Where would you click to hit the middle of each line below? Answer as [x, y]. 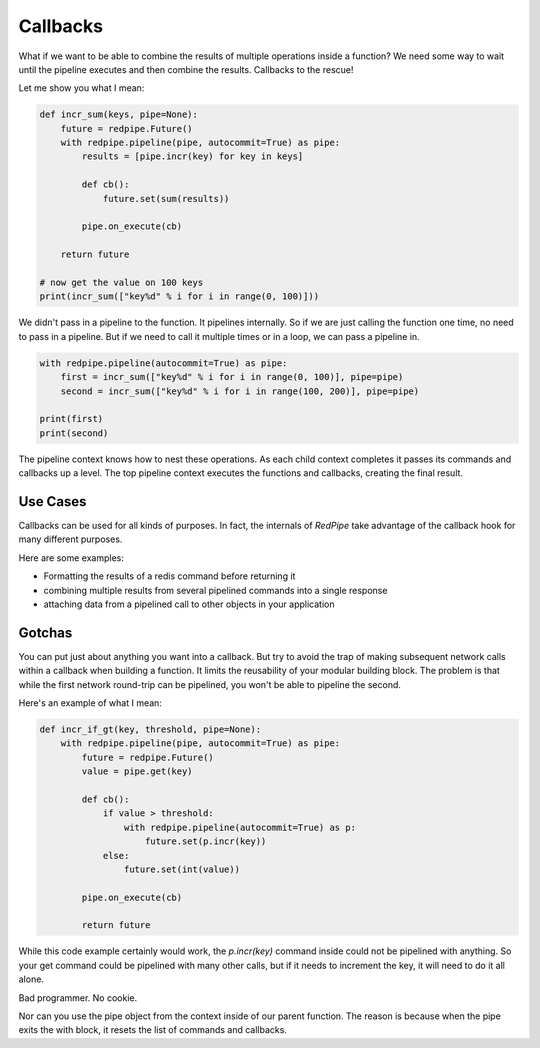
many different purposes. [70, 539]
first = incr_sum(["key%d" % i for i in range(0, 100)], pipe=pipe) [232, 377]
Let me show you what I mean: [81, 88]
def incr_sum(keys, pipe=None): [119, 114]
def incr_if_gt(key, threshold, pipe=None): [150, 729]
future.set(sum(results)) [166, 198]
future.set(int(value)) [181, 869]
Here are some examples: [71, 557]
